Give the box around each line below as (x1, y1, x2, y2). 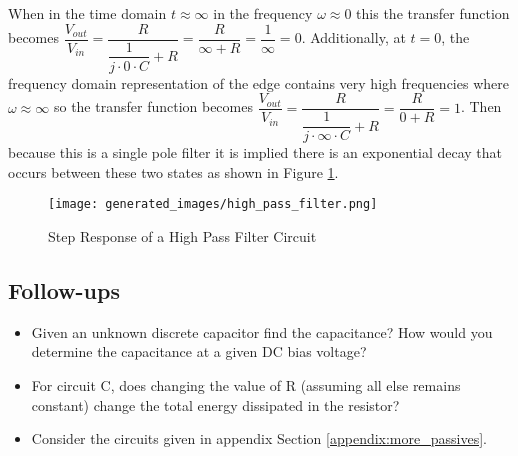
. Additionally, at (301, 27, 406, 48)
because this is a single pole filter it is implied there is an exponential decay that (8, 142, 503, 163)
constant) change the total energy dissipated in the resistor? (31, 394, 400, 415)
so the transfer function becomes (53, 96, 253, 117)
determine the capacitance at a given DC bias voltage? (31, 341, 367, 362)
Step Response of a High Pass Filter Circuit (48, 225, 317, 246)
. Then (460, 96, 502, 117)
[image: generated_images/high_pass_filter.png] (48, 197, 378, 212)
